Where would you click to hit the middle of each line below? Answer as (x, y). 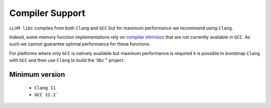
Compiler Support (47, 13)
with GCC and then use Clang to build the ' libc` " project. (67, 60)
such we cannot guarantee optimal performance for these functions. (80, 44)
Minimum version (37, 74)
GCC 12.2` (46, 94)
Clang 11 (45, 88)
